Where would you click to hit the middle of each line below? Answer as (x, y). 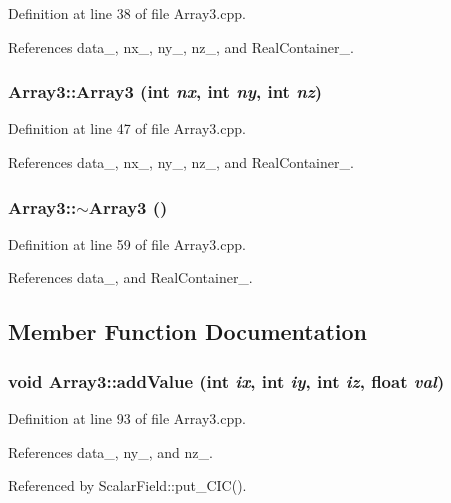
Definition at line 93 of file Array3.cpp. (127, 418)
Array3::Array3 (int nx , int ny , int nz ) (165, 91)
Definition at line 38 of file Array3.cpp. (127, 13)
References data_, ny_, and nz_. (110, 451)
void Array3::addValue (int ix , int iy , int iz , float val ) (226, 380)
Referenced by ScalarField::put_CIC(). (127, 485)
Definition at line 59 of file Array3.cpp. (127, 243)
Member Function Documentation (188, 331)
